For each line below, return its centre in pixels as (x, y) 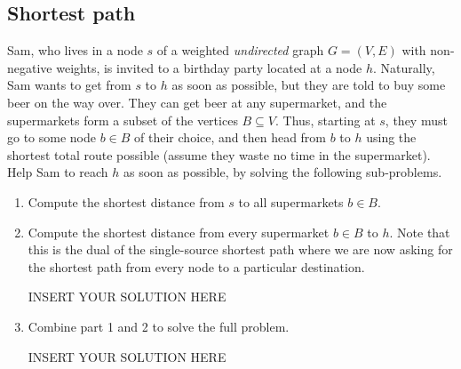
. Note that (420, 232)
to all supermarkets (291, 201)
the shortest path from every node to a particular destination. (196, 266)
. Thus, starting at (326, 120)
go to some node (52, 137)
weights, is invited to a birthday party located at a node (209, 67)
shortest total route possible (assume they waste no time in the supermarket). (219, 154)
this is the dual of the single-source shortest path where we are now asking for (240, 249)
